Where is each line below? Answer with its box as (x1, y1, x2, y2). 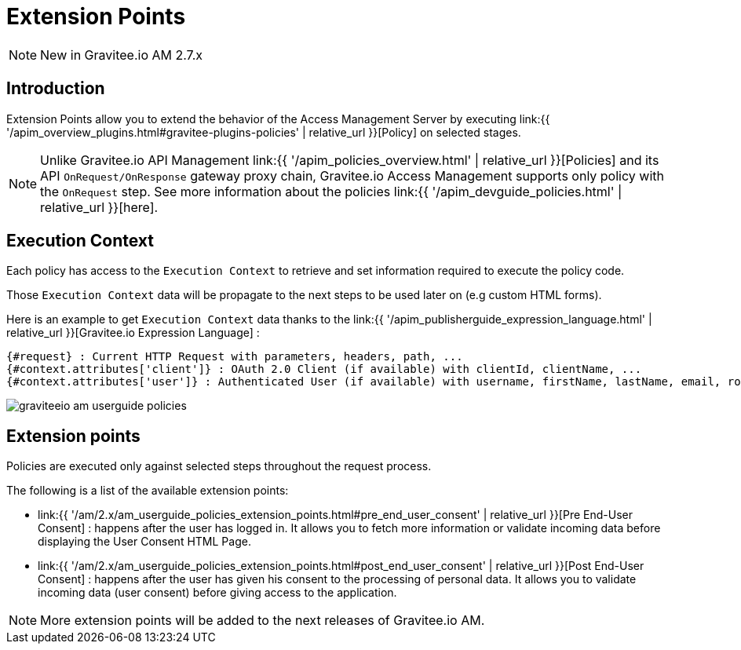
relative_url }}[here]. (40, 199, 159, 215)
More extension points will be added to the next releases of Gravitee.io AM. (40, 612, 485, 629)
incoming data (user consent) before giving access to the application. (38, 586, 397, 600)
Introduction (6, 79, 105, 99)
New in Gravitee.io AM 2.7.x (40, 46, 203, 63)
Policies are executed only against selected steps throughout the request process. (6, 459, 432, 473)
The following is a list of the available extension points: (6, 484, 289, 498)
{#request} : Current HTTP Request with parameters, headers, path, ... (6, 350, 463, 363)
